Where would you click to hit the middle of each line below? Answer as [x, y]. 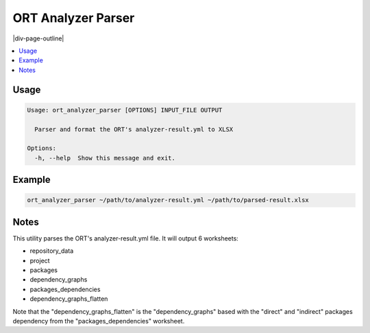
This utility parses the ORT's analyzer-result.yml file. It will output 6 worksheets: [126, 238]
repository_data [52, 251]
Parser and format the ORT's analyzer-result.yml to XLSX [134, 129]
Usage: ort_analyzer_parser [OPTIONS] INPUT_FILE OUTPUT [125, 110]
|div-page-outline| [38, 38]
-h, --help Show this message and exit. [105, 158]
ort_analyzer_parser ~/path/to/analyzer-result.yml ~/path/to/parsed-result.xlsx [168, 200]
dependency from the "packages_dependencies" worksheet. [99, 321]
